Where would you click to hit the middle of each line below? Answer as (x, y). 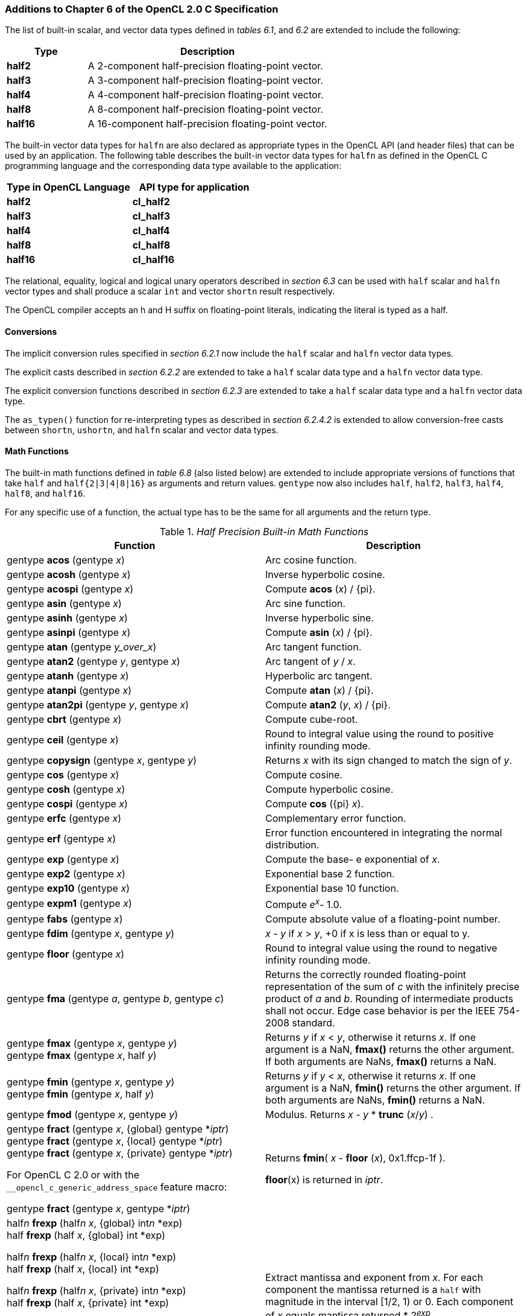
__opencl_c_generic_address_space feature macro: (117, 1187)
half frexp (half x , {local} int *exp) (83, 1269)
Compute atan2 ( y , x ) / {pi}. (328, 704)
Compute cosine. (304, 774)
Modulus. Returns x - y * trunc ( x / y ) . (349, 1115)
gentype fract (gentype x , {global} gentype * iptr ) (118, 1129)
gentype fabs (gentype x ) (65, 919)
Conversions (31, 331)
